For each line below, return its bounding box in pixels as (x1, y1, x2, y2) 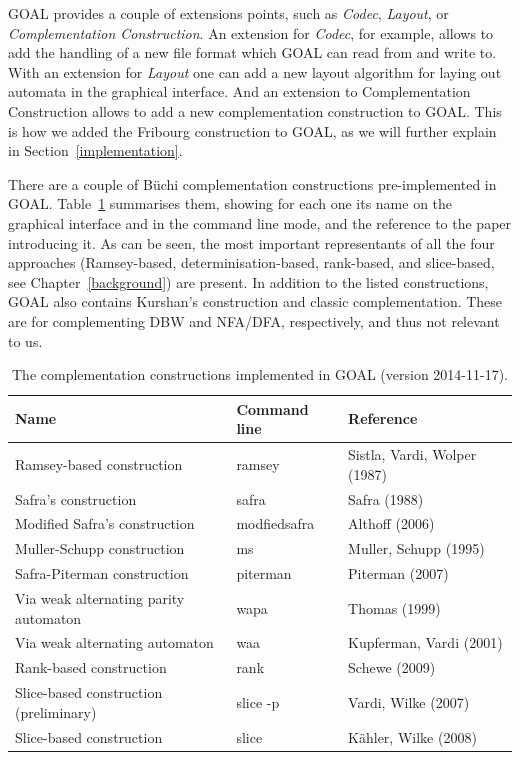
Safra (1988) (348, 488, 424, 509)
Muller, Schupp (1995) (348, 538, 485, 559)
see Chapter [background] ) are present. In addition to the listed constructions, (8, 271, 489, 292)
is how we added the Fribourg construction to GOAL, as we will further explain (8, 120, 497, 141)
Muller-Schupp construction (15, 538, 185, 559)
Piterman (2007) (348, 563, 449, 584)
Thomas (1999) (348, 597, 441, 618)
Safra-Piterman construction (15, 563, 189, 584)
